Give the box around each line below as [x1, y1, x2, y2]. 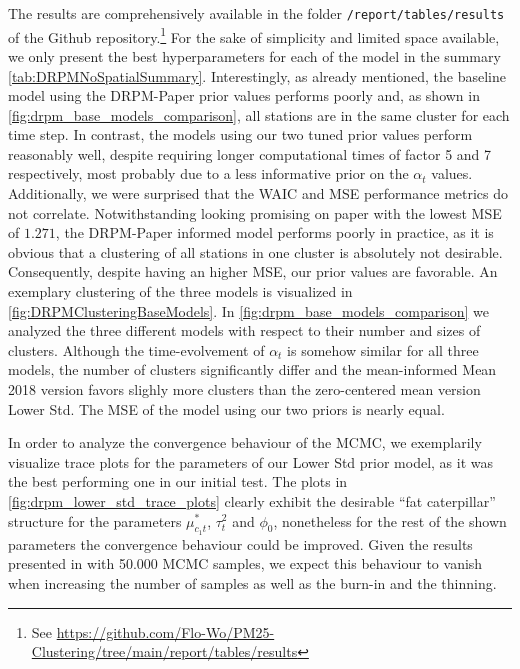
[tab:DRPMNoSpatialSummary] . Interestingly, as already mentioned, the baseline [8, 65, 507, 86]
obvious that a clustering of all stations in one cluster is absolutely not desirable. [8, 241, 503, 262]
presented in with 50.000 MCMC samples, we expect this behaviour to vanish [8, 553, 483, 574]
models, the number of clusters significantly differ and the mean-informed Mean [8, 359, 497, 380]
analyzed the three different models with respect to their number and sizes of [8, 320, 481, 341]
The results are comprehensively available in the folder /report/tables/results [8, 3, 505, 23]
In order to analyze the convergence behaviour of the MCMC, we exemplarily [8, 432, 482, 453]
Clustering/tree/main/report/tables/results [31, 641, 298, 662]
